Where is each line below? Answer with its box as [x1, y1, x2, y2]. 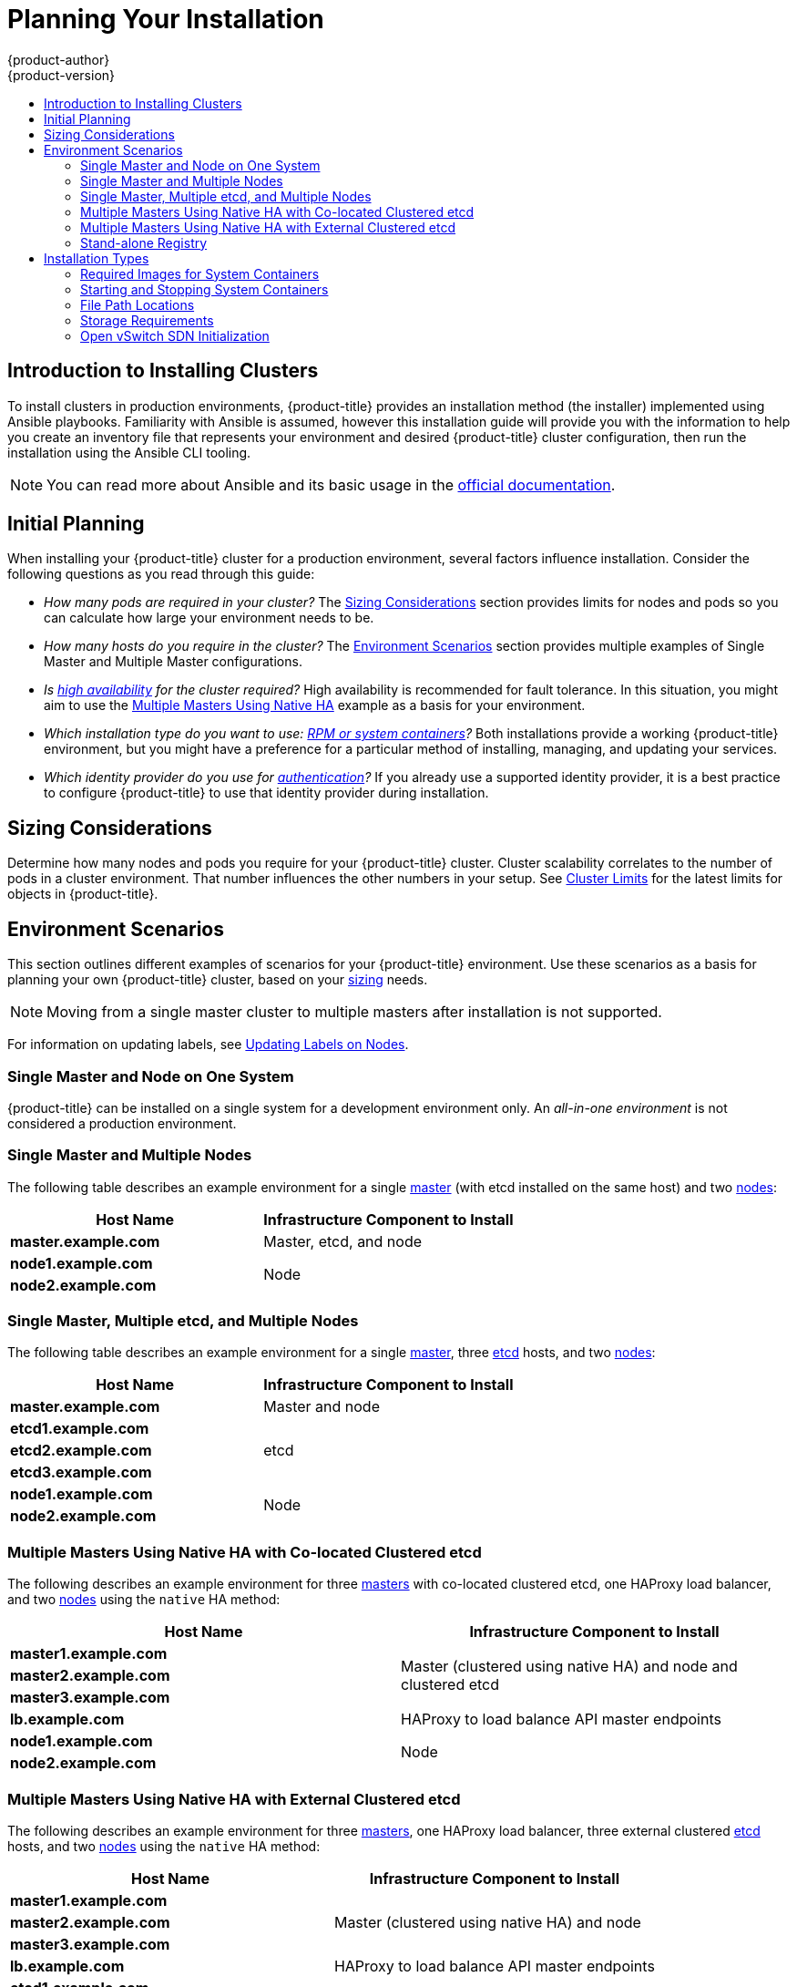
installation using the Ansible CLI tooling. [7, 444, 251, 460]
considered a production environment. [7, 1115, 237, 1131]
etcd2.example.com [10, 1441, 152, 1460]
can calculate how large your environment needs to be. [44, 610, 374, 626]
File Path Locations [80, 296, 195, 313]
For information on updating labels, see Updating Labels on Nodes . [7, 1036, 409, 1053]
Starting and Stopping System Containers [80, 281, 329, 297]
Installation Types [44, 250, 149, 266]
